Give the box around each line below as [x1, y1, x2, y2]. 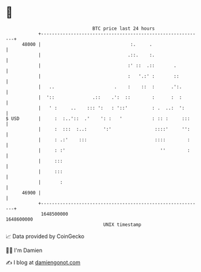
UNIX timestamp [103, 221, 142, 228]
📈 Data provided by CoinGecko [5, 233, 85, 240]
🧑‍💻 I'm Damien [5, 247, 43, 254]
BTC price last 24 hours [92, 25, 155, 32]
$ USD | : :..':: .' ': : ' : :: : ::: [5, 115, 190, 122]
